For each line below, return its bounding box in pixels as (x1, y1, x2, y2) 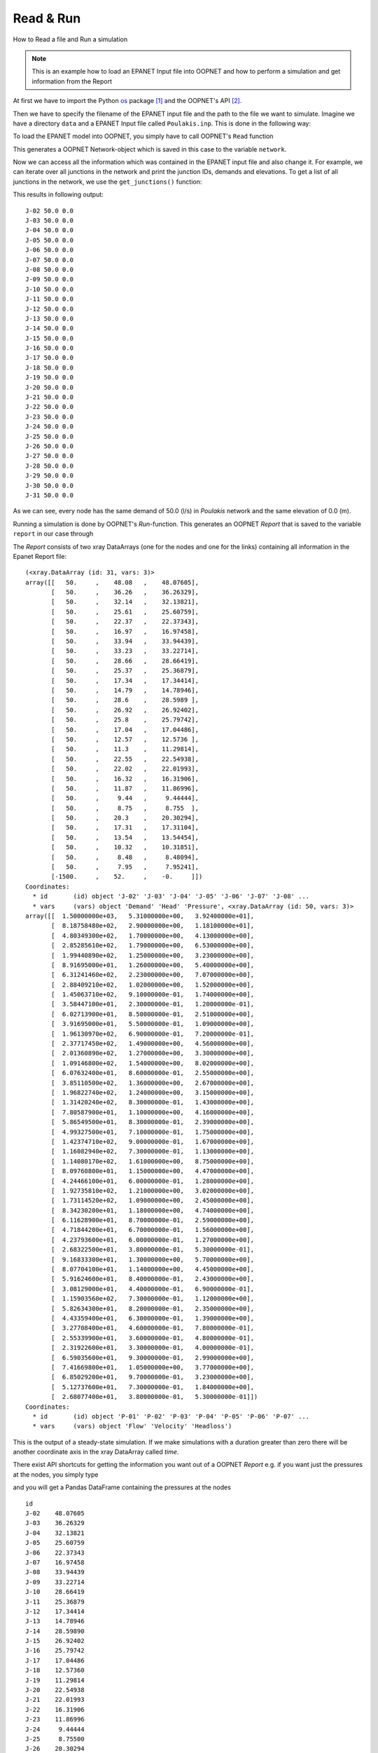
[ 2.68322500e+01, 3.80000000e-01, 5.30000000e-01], (51, 1245, 255, 1254)
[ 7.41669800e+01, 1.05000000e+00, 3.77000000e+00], (51, 1363, 255, 1371)
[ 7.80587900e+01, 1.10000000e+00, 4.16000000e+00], (51, 1108, 255, 1116)
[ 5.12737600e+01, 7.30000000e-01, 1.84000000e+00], (51, 1383, 255, 1391)
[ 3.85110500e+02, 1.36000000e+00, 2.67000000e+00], (51, 1078, 255, 1087)
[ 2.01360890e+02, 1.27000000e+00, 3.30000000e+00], (51, 1049, 255, 1057)
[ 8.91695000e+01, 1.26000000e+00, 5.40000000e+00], (51, 961, 255, 969)
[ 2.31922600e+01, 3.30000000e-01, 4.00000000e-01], (51, 1343, 255, 1352)
